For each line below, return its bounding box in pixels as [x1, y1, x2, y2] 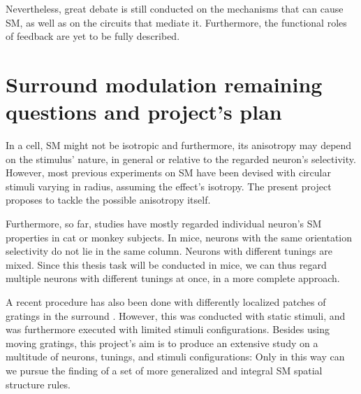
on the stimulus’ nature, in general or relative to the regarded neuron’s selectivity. [6, 151, 356, 166]
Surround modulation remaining [6, 69, 323, 98]
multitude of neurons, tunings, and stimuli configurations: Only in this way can [6, 349, 345, 364]
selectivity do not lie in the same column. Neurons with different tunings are [6, 244, 332, 258]
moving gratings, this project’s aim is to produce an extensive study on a [6, 335, 318, 350]
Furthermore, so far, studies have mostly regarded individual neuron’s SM [6, 216, 322, 231]
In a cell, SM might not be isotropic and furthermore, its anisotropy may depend [6, 138, 352, 153]
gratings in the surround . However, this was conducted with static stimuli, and [6, 308, 346, 323]
